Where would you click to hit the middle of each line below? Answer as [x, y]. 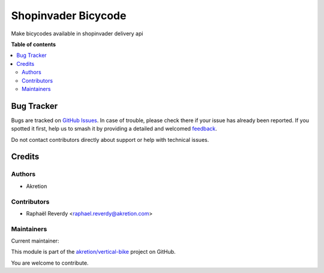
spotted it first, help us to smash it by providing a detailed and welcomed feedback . [114, 129]
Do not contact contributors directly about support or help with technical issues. [110, 139]
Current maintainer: [35, 241]
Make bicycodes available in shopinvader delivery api [77, 34]
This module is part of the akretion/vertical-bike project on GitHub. [94, 252]
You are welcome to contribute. [50, 263]
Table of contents [34, 44]
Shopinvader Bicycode [69, 16]
